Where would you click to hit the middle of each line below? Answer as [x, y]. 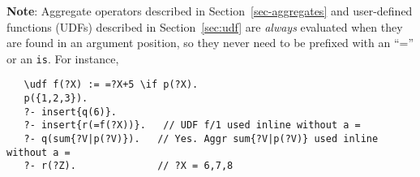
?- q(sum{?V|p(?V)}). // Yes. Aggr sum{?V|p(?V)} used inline [201, 139]
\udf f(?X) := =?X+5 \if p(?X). [111, 85]
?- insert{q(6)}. [71, 112]
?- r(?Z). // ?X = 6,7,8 [129, 166]
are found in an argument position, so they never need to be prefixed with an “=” [210, 43]
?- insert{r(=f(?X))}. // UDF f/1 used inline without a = [192, 125]
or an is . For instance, [63, 58]
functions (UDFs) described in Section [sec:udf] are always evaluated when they [205, 26]
